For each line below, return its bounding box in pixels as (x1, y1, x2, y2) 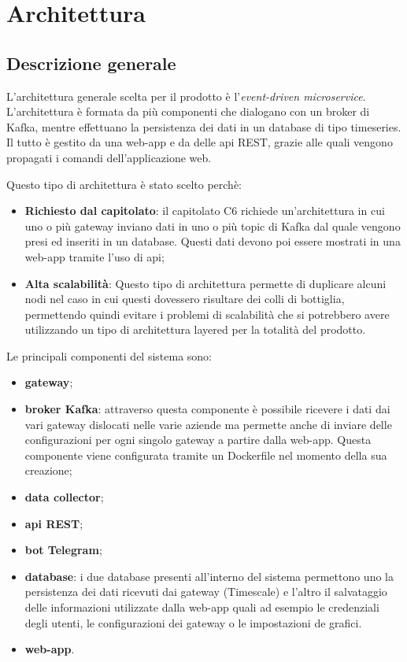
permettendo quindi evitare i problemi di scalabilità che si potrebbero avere (24, 305, 390, 322)
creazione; (24, 462, 72, 479)
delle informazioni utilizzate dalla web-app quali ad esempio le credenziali (24, 599, 379, 616)
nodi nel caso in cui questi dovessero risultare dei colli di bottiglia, (24, 290, 345, 307)
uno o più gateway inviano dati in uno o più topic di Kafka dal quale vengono (24, 217, 401, 234)
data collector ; (24, 489, 104, 505)
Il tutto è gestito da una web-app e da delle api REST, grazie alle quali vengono (6, 134, 393, 150)
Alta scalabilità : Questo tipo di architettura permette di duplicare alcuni (24, 275, 387, 291)
